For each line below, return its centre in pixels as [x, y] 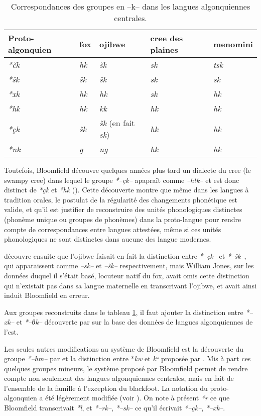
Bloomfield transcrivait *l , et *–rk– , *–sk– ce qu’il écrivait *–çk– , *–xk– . [115, 408]
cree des [167, 38]
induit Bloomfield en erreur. [47, 295]
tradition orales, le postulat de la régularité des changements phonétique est [121, 199]
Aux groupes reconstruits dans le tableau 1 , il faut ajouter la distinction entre [124, 312]
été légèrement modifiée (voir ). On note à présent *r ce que [138, 398]
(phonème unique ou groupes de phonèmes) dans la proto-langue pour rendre [123, 219]
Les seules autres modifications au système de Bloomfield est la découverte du [124, 348]
